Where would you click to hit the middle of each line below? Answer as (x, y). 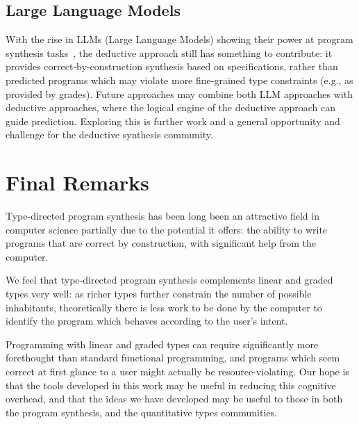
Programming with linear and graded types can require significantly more (162, 344)
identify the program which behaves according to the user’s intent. (147, 321)
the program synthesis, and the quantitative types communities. (141, 412)
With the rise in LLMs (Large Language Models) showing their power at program (179, 39)
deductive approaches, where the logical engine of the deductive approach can (171, 107)
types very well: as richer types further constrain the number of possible (159, 294)
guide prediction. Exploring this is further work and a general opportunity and (173, 121)
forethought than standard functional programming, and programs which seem (173, 358)
